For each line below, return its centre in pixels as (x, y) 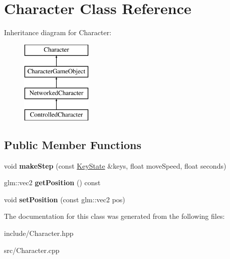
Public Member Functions (73, 144)
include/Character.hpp (39, 233)
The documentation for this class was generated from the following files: (114, 216)
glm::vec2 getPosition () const (52, 182)
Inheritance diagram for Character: (58, 32)
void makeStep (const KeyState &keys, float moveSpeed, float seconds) (115, 165)
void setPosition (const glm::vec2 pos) (65, 199)
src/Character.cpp (32, 250)
